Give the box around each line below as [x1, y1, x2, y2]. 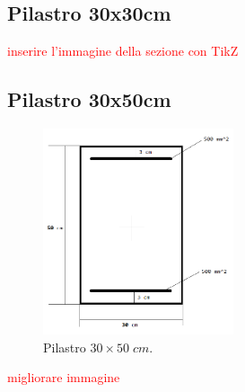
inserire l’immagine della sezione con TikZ [7, 41, 239, 60]
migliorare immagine [7, 368, 120, 387]
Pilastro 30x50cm [7, 85, 171, 113]
